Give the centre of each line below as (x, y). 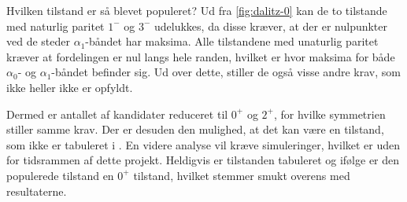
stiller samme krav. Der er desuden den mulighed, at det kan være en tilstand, (195, 129)
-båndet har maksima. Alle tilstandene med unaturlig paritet (232, 41)
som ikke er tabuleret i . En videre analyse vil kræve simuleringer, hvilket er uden (203, 144)
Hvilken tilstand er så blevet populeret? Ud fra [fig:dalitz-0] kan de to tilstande (197, 10)
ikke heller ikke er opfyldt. (70, 87)
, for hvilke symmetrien (329, 114)
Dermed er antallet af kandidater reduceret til (117, 114)
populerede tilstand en (60, 175)
